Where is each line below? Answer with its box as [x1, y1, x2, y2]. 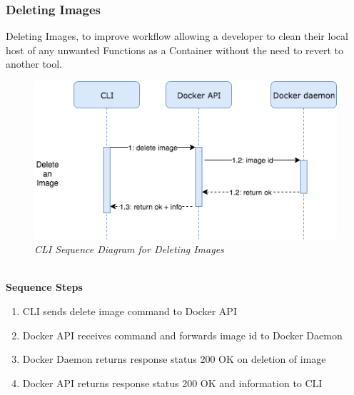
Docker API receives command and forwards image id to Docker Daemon [22, 327, 343, 342]
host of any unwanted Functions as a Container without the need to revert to [6, 42, 344, 57]
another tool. [6, 56, 63, 71]
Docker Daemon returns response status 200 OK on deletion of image [22, 352, 326, 366]
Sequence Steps [6, 279, 83, 294]
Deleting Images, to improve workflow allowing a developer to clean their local [6, 29, 348, 43]
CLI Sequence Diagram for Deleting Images [34, 242, 224, 257]
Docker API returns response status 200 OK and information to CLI [22, 375, 323, 390]
